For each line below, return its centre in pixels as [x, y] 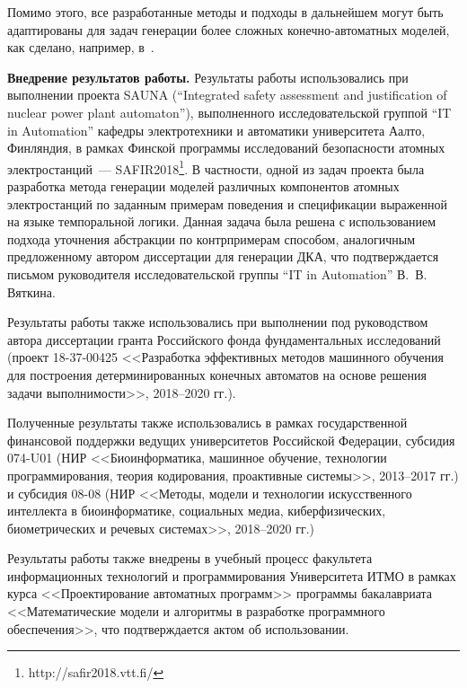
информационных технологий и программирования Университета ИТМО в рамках [232, 575]
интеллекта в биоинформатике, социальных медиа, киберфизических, [197, 511]
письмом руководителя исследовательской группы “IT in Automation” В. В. [217, 273]
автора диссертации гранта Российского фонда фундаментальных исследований [224, 339]
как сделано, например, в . [81, 47]
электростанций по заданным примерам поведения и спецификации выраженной [227, 203]
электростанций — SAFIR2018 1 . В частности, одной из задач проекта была [216, 167]
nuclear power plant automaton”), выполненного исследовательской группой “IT [229, 112]
